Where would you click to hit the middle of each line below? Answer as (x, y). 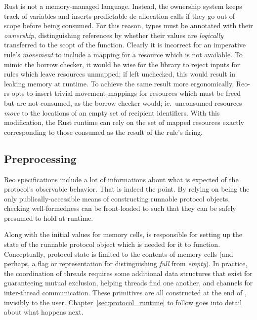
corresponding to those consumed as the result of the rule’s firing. (103, 132)
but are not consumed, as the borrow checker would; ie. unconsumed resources (123, 102)
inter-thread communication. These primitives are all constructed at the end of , (125, 293)
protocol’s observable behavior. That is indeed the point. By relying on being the (127, 189)
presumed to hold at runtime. (49, 218)
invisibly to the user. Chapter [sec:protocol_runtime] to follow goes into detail (123, 302)
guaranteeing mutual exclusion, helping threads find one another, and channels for (128, 283)
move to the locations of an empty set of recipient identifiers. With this (112, 112)
